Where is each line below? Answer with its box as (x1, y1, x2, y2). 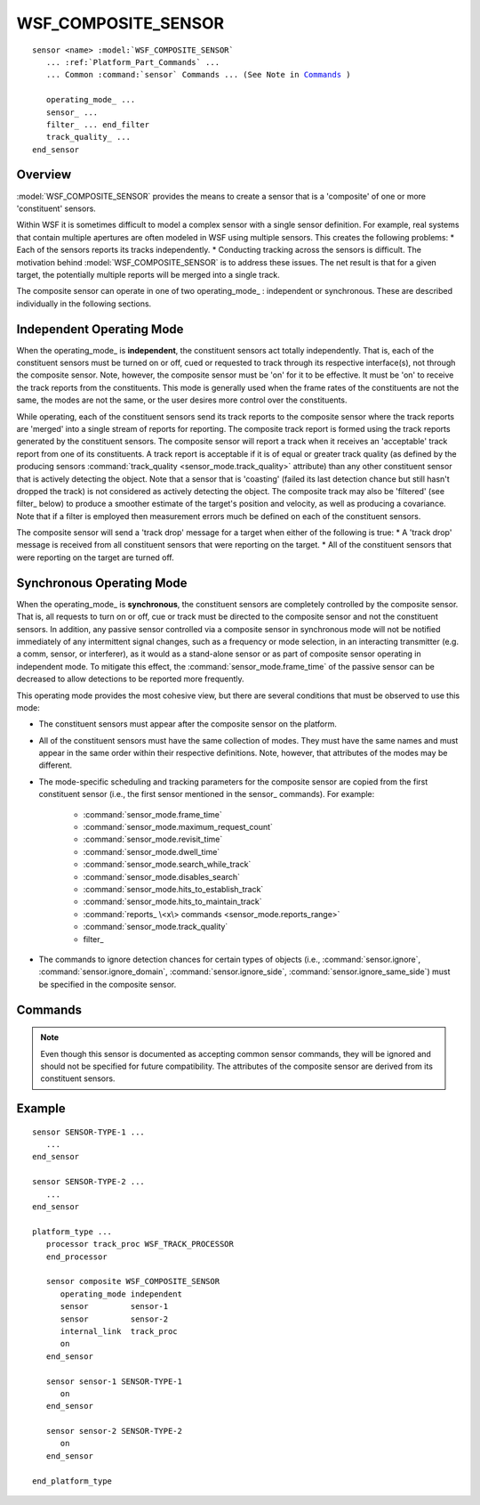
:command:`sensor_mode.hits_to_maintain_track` (83, 896, 262, 907)
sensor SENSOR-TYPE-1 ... (32, 1127, 146, 1137)
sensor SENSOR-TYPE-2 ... (32, 1176, 146, 1187)
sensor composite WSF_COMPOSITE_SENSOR (45, 1276, 220, 1287)
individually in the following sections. (16, 298, 152, 309)
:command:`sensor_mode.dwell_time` (83, 846, 220, 857)
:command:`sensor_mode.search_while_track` (83, 859, 252, 870)
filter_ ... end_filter (45, 119, 150, 129)
